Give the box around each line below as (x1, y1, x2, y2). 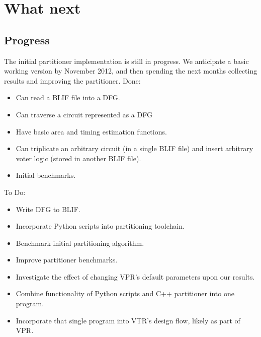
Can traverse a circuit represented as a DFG (16, 109, 152, 119)
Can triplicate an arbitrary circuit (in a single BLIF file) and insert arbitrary (16, 143, 253, 154)
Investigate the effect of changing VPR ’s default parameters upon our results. (16, 271, 255, 282)
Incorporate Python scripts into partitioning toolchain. (16, 221, 185, 231)
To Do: (4, 186, 26, 197)
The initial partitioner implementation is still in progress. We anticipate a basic (4, 55, 249, 66)
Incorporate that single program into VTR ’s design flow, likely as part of (16, 315, 240, 325)
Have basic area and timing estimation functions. (16, 126, 167, 137)
